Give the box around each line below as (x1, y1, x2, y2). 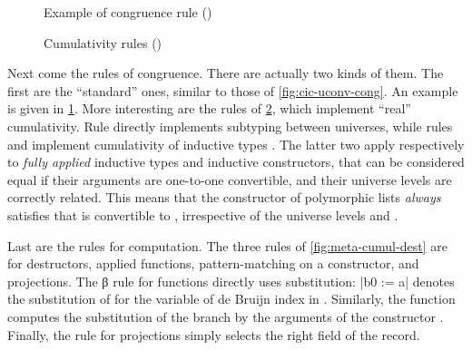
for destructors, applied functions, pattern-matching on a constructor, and (7, 254, 419, 273)
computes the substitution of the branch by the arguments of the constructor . (7, 306, 444, 326)
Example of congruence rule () (44, 3, 212, 21)
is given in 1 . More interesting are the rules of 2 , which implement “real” (7, 99, 411, 118)
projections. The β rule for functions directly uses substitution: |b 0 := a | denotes (7, 271, 455, 290)
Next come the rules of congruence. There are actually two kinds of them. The (7, 63, 444, 83)
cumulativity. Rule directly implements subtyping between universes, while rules (7, 116, 453, 135)
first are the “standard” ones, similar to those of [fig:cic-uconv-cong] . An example (7, 81, 458, 100)
